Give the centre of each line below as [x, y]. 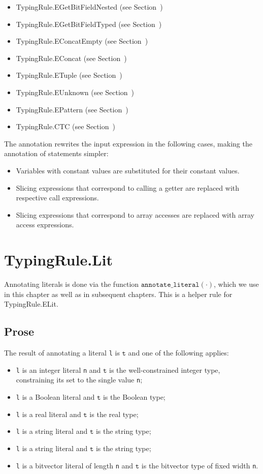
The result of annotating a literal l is [62, 353]
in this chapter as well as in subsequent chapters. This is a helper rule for [118, 294]
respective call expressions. [57, 198]
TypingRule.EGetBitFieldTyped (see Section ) [89, 24]
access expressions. [45, 225]
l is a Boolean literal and [55, 396]
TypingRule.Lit [58, 260]
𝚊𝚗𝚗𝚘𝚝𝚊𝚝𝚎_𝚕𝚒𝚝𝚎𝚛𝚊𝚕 [170, 285]
